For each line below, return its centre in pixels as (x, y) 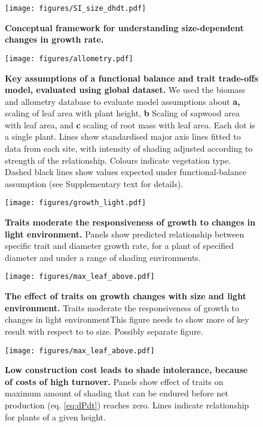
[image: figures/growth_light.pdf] (76, 203)
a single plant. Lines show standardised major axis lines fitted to (123, 136)
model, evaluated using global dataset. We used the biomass (125, 90)
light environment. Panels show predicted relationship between (125, 234)
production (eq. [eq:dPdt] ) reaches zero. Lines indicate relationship (127, 405)
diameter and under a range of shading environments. (103, 257)
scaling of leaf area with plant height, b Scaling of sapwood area (123, 113)
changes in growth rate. (54, 39)
